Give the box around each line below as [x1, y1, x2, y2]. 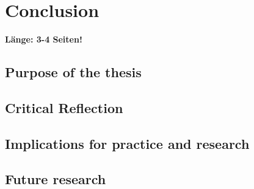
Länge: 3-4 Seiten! [5, 33, 82, 46]
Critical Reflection [5, 98, 123, 117]
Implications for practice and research [5, 134, 250, 153]
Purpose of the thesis [5, 63, 142, 81]
